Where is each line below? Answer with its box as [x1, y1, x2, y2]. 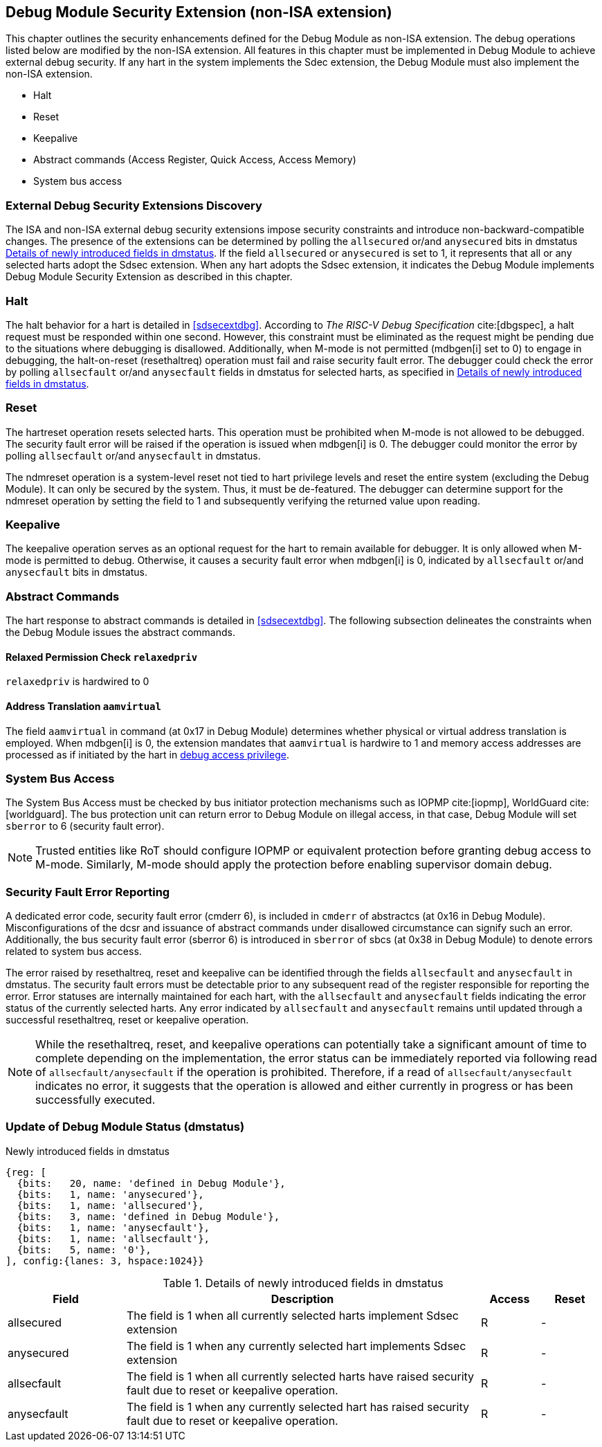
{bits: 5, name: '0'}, [17, 1244, 152, 1255]
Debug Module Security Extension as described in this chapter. [6, 271, 293, 283]
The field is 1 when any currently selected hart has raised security [127, 1399, 469, 1414]
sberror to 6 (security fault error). [6, 820, 165, 832]
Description [271, 1291, 334, 1306]
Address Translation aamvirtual [6, 700, 161, 712]
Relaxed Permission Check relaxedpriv [6, 650, 198, 663]
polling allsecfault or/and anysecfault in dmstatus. [6, 449, 261, 462]
